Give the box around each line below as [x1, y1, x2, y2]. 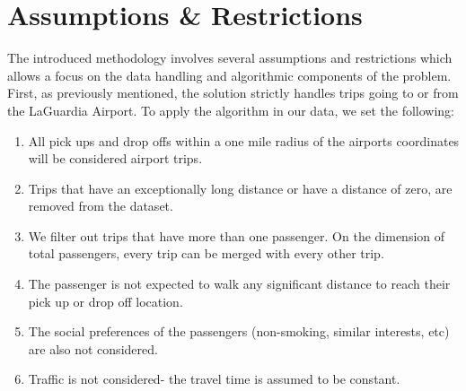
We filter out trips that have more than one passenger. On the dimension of [28, 226, 445, 245]
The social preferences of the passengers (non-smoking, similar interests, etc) [28, 322, 450, 341]
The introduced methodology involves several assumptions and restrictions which [7, 48, 453, 67]
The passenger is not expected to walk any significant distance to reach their [28, 274, 451, 293]
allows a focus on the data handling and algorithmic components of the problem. [7, 65, 452, 84]
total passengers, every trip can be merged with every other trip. [28, 244, 384, 263]
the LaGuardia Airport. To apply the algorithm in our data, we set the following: [7, 100, 455, 119]
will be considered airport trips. [28, 149, 203, 168]
